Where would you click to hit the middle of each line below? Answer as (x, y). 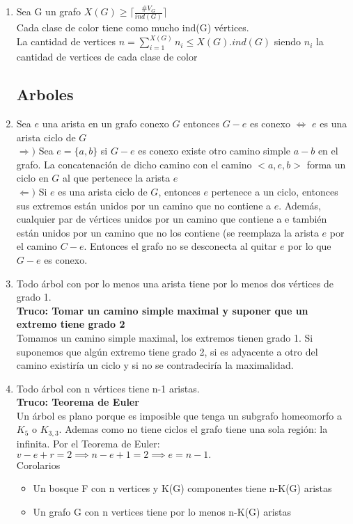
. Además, (300, 205)
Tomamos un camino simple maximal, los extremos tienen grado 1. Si (165, 337)
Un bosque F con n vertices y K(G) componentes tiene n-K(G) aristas (182, 488)
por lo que (309, 246)
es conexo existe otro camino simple (214, 151)
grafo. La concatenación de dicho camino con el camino (134, 164)
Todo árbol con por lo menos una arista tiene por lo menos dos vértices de (175, 283)
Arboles (45, 94)
